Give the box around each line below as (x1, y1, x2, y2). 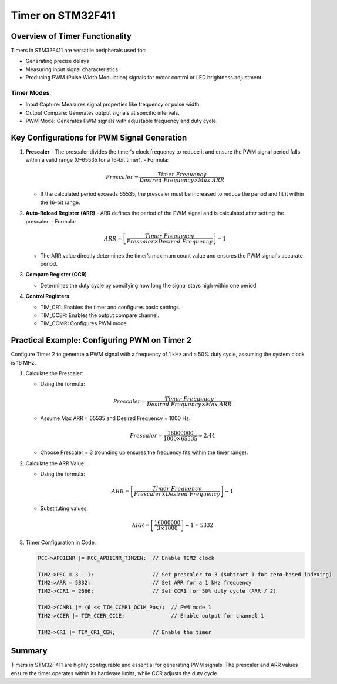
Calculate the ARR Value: (25, 459, 86, 467)
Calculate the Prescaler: (25, 370, 83, 377)
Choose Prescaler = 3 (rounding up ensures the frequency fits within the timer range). (40, 449, 248, 456)
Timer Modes (11, 89, 50, 96)
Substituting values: (40, 505, 88, 512)
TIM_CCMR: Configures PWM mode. (40, 320, 129, 327)
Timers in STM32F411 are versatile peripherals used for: (11, 47, 146, 54)
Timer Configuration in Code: (25, 539, 96, 546)
